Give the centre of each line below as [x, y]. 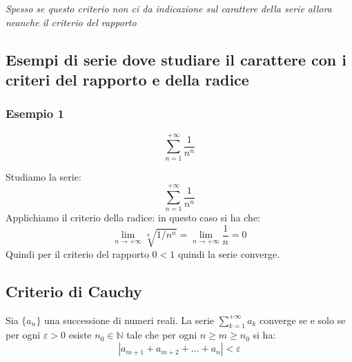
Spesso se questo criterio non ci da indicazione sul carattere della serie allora [169, 8]
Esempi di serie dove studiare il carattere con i [176, 59]
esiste [80, 335]
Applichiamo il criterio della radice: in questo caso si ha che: [133, 218]
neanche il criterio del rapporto [71, 22]
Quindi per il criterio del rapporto [77, 253]
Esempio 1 [35, 113]
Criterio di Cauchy [74, 291]
